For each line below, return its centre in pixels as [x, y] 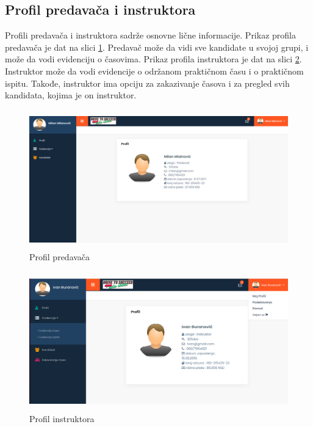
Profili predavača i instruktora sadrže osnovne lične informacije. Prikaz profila [150, 35]
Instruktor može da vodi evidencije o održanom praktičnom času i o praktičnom [154, 71]
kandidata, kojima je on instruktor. [71, 95]
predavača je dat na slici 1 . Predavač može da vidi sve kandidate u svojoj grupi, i [157, 47]
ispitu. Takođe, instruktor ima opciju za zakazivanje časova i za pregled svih [147, 83]
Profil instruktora [62, 419]
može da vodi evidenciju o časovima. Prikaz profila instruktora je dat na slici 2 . [153, 59]
